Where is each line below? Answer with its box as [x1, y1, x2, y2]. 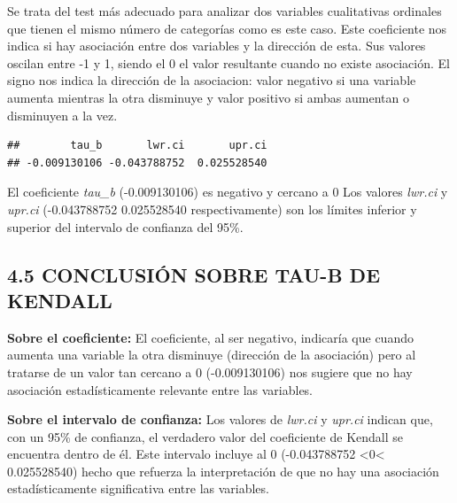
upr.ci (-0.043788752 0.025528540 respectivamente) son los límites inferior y [7, 199, 417, 218]
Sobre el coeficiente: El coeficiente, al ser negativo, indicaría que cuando [7, 328, 414, 346]
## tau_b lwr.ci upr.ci [7, 139, 267, 152]
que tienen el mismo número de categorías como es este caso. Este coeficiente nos [7, 19, 447, 37]
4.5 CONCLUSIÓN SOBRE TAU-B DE [7, 260, 381, 288]
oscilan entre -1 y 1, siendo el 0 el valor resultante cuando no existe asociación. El [7, 53, 450, 72]
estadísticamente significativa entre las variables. [7, 479, 269, 498]
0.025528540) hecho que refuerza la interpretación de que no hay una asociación [7, 461, 439, 480]
